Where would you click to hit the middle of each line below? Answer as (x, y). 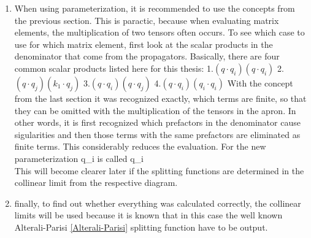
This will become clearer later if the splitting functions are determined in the (159, 170)
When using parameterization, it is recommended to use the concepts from (155, 8)
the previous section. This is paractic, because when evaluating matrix (147, 20)
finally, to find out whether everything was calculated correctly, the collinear (158, 203)
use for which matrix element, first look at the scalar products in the (144, 44)
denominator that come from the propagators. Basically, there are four (147, 56)
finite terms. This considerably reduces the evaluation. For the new (140, 146)
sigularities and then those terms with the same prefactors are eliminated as (157, 134)
